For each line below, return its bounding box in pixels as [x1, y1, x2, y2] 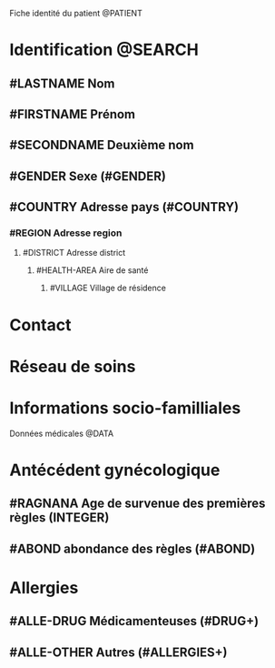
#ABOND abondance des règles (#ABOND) [9, 541, 256, 556]
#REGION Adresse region [9, 227, 123, 239]
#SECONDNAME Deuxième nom [9, 137, 194, 153]
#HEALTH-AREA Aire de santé [35, 265, 149, 276]
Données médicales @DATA [9, 428, 114, 439]
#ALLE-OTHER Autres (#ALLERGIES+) [9, 644, 228, 660]
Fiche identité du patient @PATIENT [9, 8, 142, 18]
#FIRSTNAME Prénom [9, 106, 136, 122]
